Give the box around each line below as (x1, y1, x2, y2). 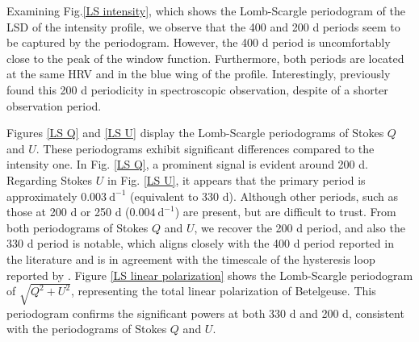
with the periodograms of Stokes (6, 320, 167, 337)
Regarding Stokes (6, 171, 93, 188)
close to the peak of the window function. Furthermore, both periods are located (6, 49, 404, 66)
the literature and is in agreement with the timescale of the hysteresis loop (6, 250, 375, 267)
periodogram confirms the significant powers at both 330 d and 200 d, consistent (6, 304, 404, 321)
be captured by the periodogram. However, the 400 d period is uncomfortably (6, 34, 391, 51)
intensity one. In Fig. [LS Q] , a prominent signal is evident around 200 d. (6, 156, 368, 173)
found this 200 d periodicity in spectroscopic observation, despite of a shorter (6, 81, 388, 98)
